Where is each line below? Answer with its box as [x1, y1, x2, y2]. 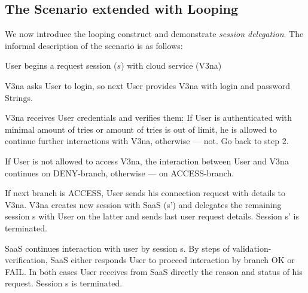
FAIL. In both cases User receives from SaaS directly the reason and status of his [5, 265, 303, 277]
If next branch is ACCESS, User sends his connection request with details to [5, 187, 286, 199]
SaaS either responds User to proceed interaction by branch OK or [50, 254, 295, 266]
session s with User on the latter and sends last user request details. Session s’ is [5, 210, 300, 222]
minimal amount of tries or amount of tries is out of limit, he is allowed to [5, 123, 277, 135]
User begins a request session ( [5, 59, 117, 72]
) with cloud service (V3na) [121, 59, 222, 72]
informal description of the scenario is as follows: [5, 39, 183, 51]
